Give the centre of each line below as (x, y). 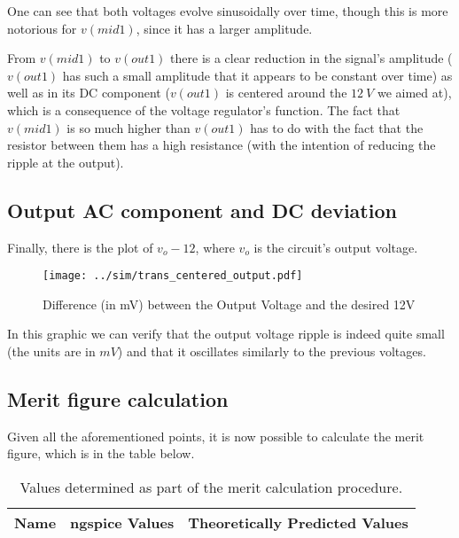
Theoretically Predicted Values (298, 522)
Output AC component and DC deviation (202, 210)
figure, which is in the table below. (101, 453)
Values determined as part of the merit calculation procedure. (211, 487)
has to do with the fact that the (337, 127)
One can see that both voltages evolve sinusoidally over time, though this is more (228, 11)
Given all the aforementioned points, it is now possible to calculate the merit (216, 436)
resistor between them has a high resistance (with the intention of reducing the (222, 145)
